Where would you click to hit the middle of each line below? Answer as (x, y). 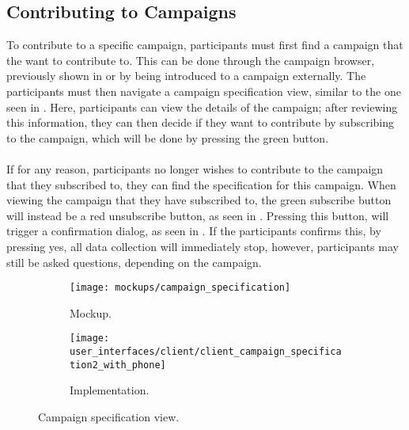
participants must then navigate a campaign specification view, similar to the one (204, 91)
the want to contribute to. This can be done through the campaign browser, (191, 60)
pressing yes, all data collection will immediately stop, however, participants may (203, 246)
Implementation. (110, 390)
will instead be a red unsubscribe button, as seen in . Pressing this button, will (198, 215)
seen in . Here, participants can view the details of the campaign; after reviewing (202, 107)
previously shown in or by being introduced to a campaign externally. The (186, 76)
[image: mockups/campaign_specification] (180, 288)
